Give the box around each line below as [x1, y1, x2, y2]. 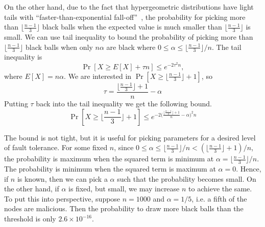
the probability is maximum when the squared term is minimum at [4, 153, 214, 164]
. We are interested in [64, 70, 132, 81]
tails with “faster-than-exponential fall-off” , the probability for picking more [4, 11, 246, 22]
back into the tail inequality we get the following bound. [36, 98, 212, 109]
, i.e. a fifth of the [191, 193, 247, 204]
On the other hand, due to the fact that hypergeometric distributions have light [4, 2, 254, 12]
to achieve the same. [188, 183, 252, 194]
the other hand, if [4, 183, 59, 194]
